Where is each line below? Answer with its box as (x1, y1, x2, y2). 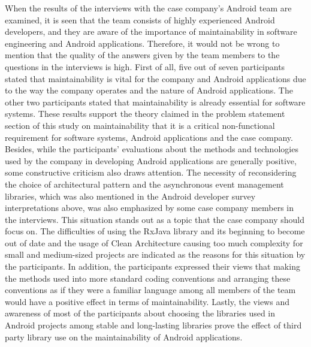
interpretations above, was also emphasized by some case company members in (5, 201, 294, 214)
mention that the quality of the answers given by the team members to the (5, 49, 280, 61)
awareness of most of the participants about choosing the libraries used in (5, 307, 276, 319)
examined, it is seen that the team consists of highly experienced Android (5, 13, 275, 26)
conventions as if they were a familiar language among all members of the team (5, 283, 296, 296)
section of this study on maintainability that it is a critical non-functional (5, 119, 275, 131)
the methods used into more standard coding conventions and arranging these (5, 271, 291, 284)
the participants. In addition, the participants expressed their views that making (5, 260, 300, 273)
